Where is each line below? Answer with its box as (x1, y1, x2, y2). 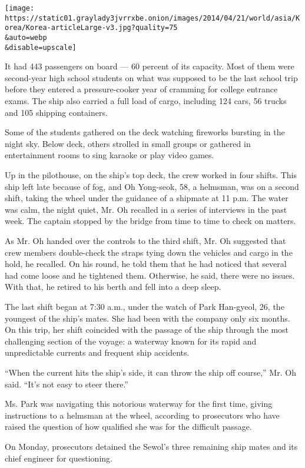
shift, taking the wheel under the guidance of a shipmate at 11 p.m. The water (5, 192, 289, 204)
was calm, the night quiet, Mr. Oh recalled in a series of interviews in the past (5, 203, 287, 215)
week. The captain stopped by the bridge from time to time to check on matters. (5, 215, 296, 227)
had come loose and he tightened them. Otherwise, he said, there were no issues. (5, 269, 295, 281)
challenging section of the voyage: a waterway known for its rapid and (5, 335, 257, 347)
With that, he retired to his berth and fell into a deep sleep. (5, 280, 221, 293)
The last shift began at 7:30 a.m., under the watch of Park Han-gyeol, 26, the (5, 300, 284, 312)
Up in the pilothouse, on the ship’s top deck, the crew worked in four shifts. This (5, 169, 297, 181)
